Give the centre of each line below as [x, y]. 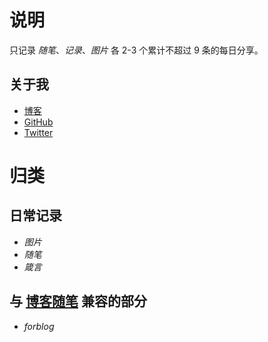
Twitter [38, 132]
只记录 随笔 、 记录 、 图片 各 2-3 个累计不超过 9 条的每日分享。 [136, 50]
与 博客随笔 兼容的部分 [78, 301]
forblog [39, 326]
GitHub [38, 122]
